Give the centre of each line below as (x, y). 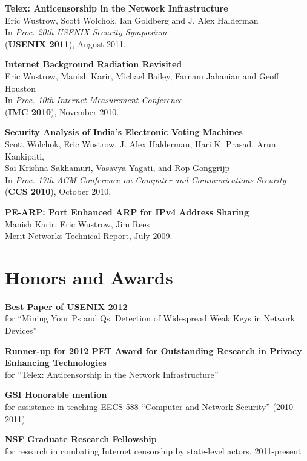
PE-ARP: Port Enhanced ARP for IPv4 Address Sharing (127, 211)
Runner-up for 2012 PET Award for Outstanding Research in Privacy (153, 350)
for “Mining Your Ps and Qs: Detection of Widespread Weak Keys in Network (150, 318)
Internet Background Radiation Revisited (94, 64)
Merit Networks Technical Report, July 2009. (89, 236)
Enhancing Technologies (56, 362)
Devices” (21, 330)
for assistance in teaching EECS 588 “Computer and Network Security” (137, 406)
